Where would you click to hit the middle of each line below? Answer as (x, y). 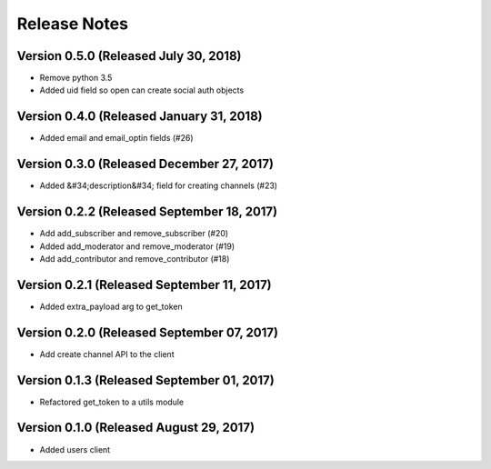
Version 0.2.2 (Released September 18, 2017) (147, 212)
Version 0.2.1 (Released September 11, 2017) (144, 285)
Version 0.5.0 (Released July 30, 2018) (129, 56)
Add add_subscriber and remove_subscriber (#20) (134, 234)
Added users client (75, 449)
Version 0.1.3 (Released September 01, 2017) (145, 380)
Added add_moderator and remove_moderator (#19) (137, 246)
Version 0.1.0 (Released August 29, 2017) (135, 428)
